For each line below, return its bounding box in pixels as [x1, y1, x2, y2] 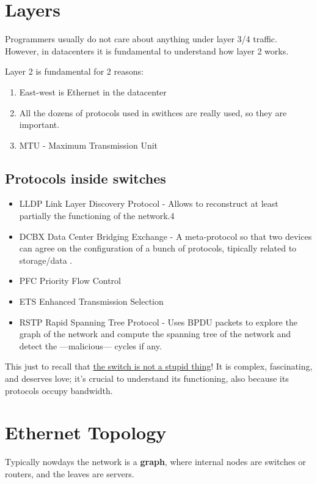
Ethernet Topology [5, 420, 167, 445]
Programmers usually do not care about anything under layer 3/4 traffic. [5, 32, 277, 45]
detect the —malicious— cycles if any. [19, 339, 162, 352]
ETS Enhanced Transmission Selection [19, 295, 164, 308]
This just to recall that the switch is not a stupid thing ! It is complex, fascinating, [5, 360, 313, 373]
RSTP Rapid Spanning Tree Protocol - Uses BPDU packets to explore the [19, 315, 297, 328]
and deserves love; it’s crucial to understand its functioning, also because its [5, 372, 289, 385]
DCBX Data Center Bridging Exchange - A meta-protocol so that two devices [19, 229, 312, 242]
